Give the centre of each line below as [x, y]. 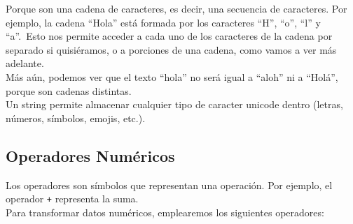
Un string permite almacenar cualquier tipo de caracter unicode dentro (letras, [174, 104]
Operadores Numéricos [90, 155]
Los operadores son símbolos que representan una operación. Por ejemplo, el [169, 185]
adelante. [25, 63]
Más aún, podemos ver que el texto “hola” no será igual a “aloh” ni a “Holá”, [172, 76]
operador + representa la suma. [72, 199]
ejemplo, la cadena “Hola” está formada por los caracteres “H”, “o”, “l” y [163, 22]
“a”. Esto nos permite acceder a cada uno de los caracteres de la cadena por [169, 36]
